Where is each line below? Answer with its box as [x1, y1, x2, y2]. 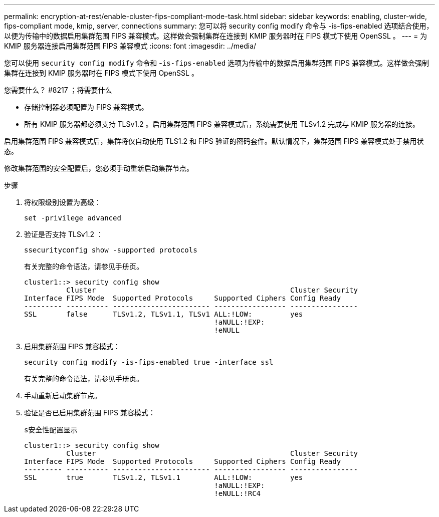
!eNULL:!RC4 [214, 489, 261, 497]
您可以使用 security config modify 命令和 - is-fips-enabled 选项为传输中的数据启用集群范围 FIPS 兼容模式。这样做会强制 [4, 59, 429, 67]
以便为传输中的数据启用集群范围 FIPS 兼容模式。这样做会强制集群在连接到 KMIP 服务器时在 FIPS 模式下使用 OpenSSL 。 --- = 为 [4, 32, 427, 40]
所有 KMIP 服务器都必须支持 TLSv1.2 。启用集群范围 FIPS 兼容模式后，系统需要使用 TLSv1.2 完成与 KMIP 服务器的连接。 [24, 120, 419, 128]
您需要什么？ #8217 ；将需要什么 [4, 86, 112, 94]
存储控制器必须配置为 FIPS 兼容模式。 [24, 103, 148, 111]
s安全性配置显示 [24, 426, 78, 434]
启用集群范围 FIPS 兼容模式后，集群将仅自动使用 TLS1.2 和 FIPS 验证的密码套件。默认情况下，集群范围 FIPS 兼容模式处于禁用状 [4, 137, 424, 145]
